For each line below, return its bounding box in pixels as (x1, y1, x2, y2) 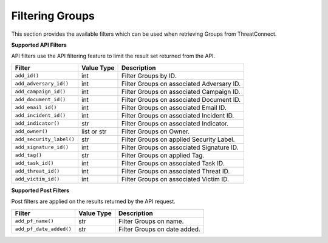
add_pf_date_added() (15, 226, 72, 232)
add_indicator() (15, 120, 60, 127)
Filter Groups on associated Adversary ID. (121, 79, 241, 88)
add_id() (15, 73, 39, 79)
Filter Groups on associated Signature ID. (121, 143, 239, 151)
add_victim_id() (15, 176, 60, 182)
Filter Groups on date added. (118, 225, 200, 233)
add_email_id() (15, 104, 57, 111)
